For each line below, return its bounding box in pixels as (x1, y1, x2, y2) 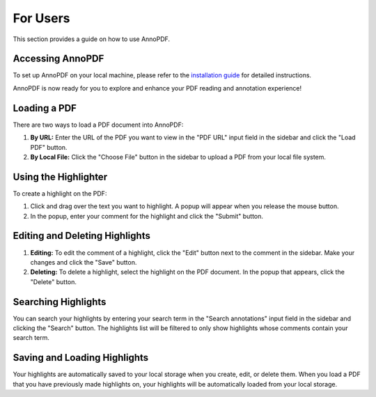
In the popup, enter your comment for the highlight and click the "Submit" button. (30, 212, 264, 220)
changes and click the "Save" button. (30, 258, 137, 266)
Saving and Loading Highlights (13, 352, 149, 364)
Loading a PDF (13, 102, 77, 114)
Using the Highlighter (13, 171, 108, 182)
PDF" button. (30, 143, 68, 151)
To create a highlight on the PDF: (13, 189, 107, 198)
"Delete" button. (30, 277, 77, 286)
